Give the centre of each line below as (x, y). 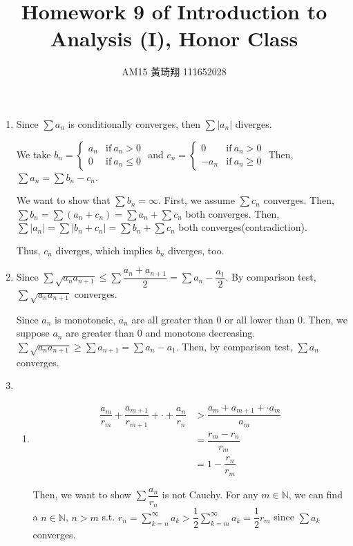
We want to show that (63, 200)
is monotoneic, (85, 319)
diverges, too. (196, 250)
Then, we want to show (82, 495)
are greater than (100, 333)
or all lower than (260, 319)
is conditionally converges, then (134, 123)
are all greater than (172, 319)
